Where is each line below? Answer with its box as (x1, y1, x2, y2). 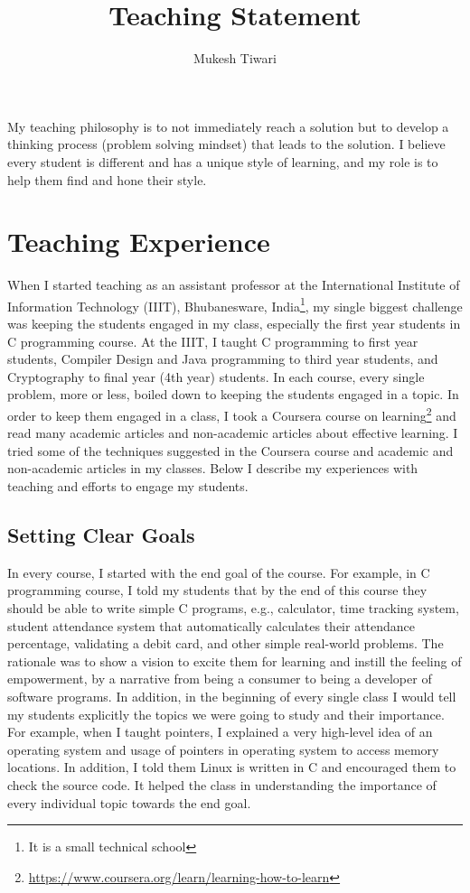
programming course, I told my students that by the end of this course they (7, 581, 428, 600)
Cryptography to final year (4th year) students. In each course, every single (7, 367, 425, 386)
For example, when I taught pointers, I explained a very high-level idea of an (7, 722, 433, 741)
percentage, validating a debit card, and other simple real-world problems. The (7, 634, 444, 653)
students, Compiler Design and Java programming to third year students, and (7, 349, 438, 368)
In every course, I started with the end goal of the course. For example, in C (7, 563, 430, 581)
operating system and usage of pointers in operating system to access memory (7, 740, 439, 758)
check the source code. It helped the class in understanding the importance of (7, 775, 437, 794)
